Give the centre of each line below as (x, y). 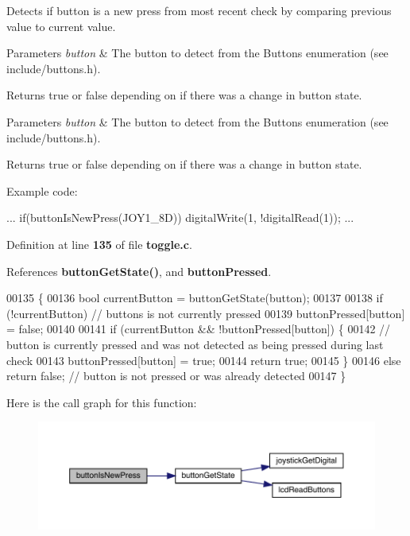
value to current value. (61, 26)
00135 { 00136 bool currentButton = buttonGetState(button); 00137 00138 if (195, 298)
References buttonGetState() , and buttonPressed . (139, 271)
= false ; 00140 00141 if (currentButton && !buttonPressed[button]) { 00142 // (199, 329)
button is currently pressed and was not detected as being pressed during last (195, 344)
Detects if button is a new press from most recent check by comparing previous (199, 10)
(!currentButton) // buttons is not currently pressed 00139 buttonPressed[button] (206, 313)
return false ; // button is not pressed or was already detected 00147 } (176, 376)
